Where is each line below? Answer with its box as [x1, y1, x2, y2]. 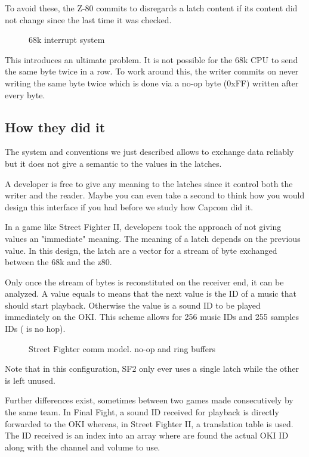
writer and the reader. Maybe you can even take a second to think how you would [5, 189, 305, 201]
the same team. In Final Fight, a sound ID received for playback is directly [5, 406, 279, 418]
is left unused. [5, 374, 55, 386]
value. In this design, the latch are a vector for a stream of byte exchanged [5, 244, 277, 256]
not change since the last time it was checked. [5, 13, 172, 26]
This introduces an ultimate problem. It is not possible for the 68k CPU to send [5, 53, 298, 66]
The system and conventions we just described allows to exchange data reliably [5, 145, 294, 158]
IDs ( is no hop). [5, 322, 66, 335]
